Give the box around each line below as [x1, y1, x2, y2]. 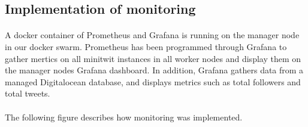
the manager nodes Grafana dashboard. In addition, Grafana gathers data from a [5, 64, 304, 76]
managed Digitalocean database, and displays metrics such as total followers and [5, 75, 301, 88]
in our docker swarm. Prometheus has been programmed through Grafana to [5, 40, 287, 52]
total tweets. [5, 87, 50, 100]
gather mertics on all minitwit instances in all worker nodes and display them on [5, 52, 301, 64]
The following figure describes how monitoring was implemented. [5, 110, 243, 123]
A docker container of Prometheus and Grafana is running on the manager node [5, 29, 300, 41]
